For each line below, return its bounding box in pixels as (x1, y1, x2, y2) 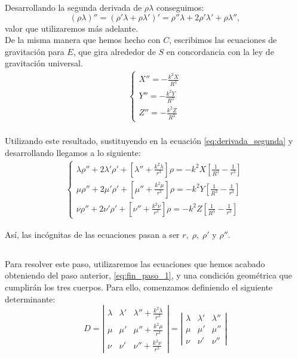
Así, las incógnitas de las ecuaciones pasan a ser (5, 228, 180, 240)
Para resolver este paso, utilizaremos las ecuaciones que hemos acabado (5, 257, 265, 270)
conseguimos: (156, 1, 204, 13)
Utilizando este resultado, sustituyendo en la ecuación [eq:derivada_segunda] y (5, 134, 293, 147)
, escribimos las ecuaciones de (169, 33, 277, 46)
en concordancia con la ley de (166, 45, 274, 57)
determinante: (5, 292, 56, 305)
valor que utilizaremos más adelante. (5, 22, 139, 34)
